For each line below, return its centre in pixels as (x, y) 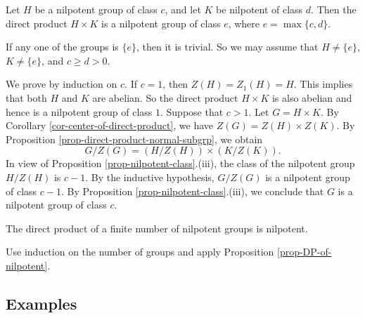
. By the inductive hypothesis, (150, 177)
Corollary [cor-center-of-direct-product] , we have (110, 125)
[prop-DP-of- (305, 252)
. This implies (323, 84)
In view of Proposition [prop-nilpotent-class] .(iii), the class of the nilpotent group (180, 163)
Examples (41, 303)
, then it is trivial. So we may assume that (228, 47)
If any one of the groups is (62, 47)
